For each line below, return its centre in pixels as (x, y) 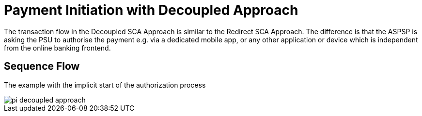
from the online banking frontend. (57, 48)
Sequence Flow (42, 66)
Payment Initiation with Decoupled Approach (151, 10)
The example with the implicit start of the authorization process (105, 85)
